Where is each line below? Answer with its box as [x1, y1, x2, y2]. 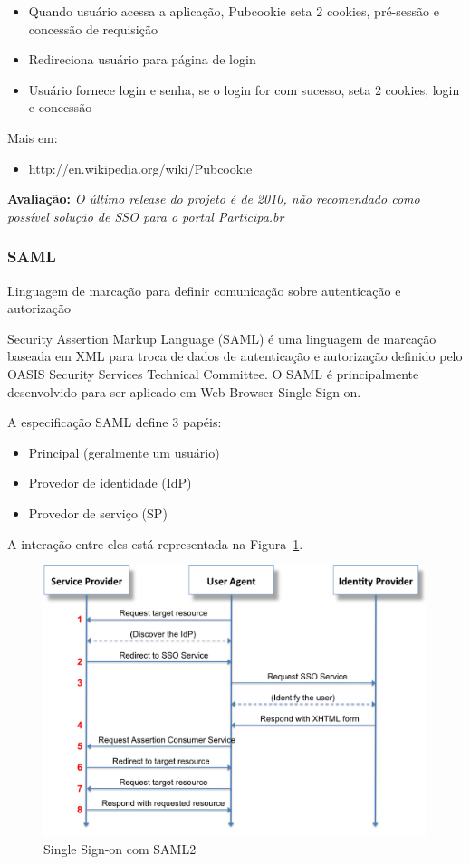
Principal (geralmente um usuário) [28, 442, 220, 461]
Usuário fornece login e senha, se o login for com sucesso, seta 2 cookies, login [28, 80, 460, 99]
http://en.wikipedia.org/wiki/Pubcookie [28, 158, 253, 177]
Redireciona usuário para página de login [28, 50, 256, 69]
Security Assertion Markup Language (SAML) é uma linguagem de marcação [7, 328, 436, 347]
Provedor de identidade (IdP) [28, 473, 192, 492]
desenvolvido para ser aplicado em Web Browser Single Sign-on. [7, 382, 361, 401]
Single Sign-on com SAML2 [43, 840, 197, 859]
